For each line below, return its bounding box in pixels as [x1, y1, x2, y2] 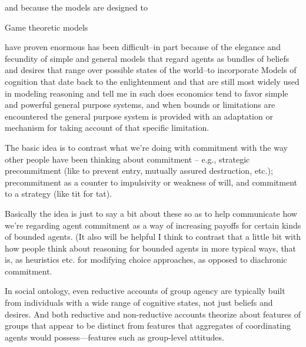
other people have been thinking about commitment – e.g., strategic [5, 153, 250, 165]
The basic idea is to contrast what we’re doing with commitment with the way [5, 141, 288, 153]
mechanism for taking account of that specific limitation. [5, 121, 209, 134]
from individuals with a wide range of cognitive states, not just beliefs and [5, 296, 273, 309]
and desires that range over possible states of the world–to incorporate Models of [5, 64, 297, 76]
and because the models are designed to [5, 1, 148, 13]
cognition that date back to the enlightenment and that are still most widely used [5, 75, 300, 87]
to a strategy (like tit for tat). [5, 187, 112, 200]
